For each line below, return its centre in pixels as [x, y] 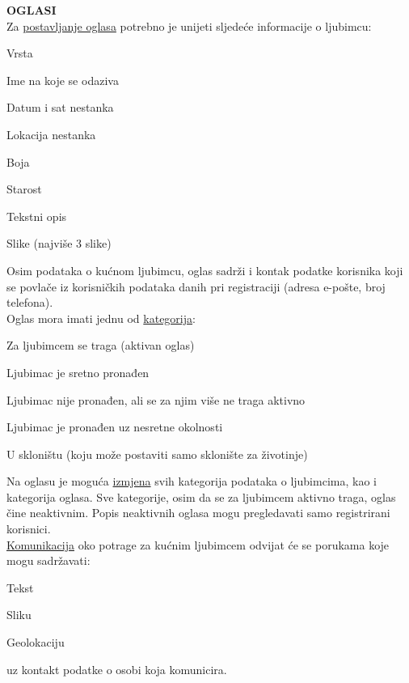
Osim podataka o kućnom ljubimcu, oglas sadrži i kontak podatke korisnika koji [205, 270]
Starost [24, 189]
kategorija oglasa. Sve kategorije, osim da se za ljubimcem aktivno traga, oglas [201, 496]
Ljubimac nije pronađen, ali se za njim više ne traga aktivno [156, 399]
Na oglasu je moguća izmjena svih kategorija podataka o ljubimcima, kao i [192, 481]
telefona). [30, 302]
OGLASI [32, 10]
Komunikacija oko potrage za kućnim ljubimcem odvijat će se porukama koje [198, 544]
